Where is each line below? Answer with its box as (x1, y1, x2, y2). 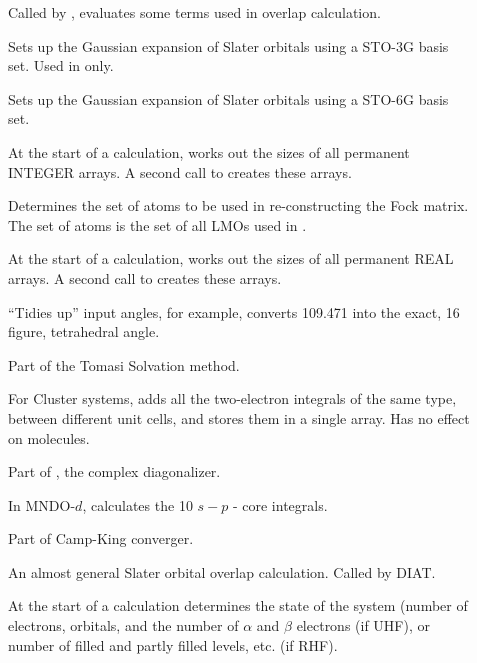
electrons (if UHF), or (296, 615, 430, 636)
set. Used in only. (8, 55, 114, 76)
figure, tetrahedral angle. (8, 321, 160, 342)
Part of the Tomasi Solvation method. (8, 354, 240, 375)
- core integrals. (232, 494, 328, 515)
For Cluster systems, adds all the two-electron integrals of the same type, (8, 388, 457, 409)
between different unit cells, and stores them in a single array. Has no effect (8, 407, 470, 428)
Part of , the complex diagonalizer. (8, 461, 221, 482)
